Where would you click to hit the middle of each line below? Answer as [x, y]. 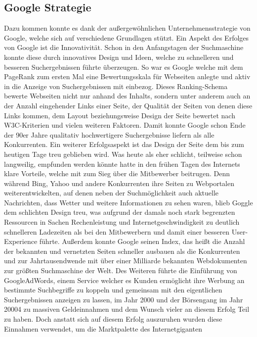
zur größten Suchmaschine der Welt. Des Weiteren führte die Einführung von [121, 270]
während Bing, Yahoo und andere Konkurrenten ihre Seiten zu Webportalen [119, 183]
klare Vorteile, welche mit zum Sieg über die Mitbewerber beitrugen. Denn [117, 173]
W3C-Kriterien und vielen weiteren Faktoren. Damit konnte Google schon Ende [125, 125]
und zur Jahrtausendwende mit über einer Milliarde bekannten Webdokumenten [126, 261]
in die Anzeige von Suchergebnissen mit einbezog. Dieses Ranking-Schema [116, 86]
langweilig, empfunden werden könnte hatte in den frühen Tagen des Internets [122, 164]
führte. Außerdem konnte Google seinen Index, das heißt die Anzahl [142, 241]
